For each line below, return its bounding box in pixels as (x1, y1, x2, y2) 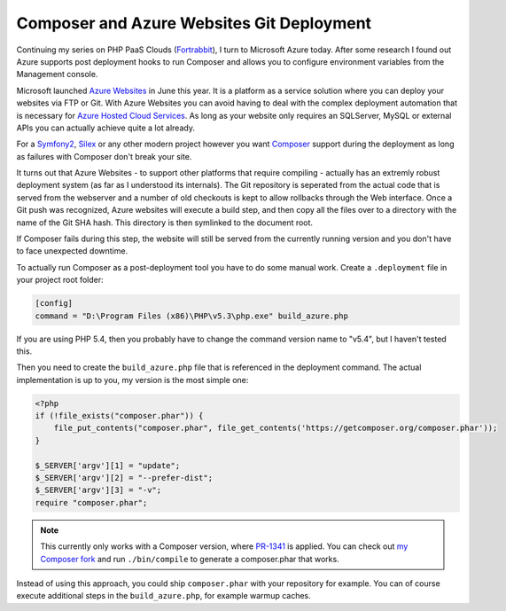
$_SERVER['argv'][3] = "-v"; (35, 485, 162, 496)
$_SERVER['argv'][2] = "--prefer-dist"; (35, 473, 213, 483)
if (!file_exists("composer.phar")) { (35, 411, 204, 421)
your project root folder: (16, 275, 104, 286)
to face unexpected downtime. (16, 246, 128, 256)
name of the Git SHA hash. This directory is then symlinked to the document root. (16, 217, 314, 228)
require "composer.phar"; (35, 497, 148, 507)
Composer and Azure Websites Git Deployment (16, 13, 372, 33)
